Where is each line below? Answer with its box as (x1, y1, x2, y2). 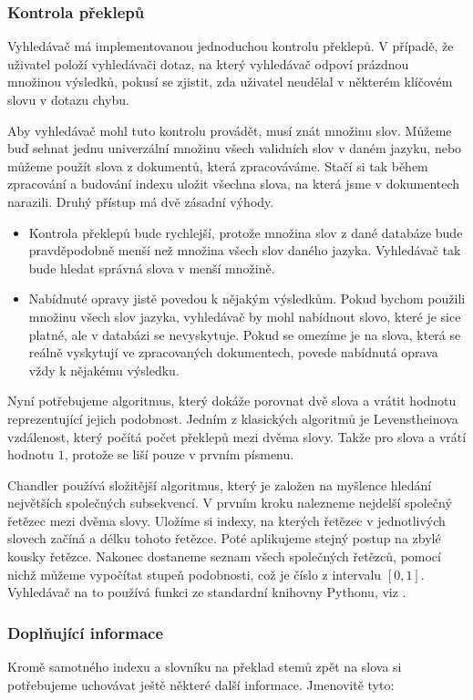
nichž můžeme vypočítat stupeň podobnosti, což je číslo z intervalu (7, 564, 382, 583)
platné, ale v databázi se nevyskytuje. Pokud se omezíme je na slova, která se (28, 324, 461, 344)
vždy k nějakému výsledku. (28, 360, 180, 379)
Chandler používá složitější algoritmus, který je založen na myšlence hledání (7, 475, 432, 494)
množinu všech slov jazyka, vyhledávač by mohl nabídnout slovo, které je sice (28, 306, 461, 325)
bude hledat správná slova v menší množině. (28, 258, 275, 277)
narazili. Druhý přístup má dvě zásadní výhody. (7, 191, 274, 211)
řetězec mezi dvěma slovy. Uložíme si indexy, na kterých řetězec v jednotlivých (7, 510, 446, 530)
